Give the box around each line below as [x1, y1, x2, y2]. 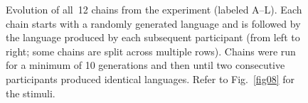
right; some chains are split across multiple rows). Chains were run [6, 43, 296, 58]
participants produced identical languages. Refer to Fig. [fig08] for [6, 71, 294, 86]
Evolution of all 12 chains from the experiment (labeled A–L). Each [6, 2, 302, 16]
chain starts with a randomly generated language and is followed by [6, 16, 301, 31]
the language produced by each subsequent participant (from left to [6, 30, 300, 45]
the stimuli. [6, 85, 55, 100]
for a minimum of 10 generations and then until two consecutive [6, 58, 285, 72]
